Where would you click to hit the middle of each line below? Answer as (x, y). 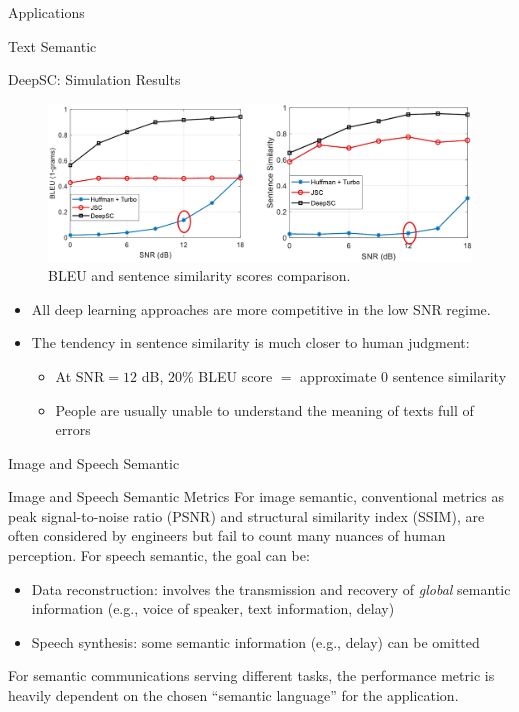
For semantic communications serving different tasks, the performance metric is (251, 675)
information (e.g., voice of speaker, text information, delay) (213, 608)
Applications (46, 12)
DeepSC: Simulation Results (94, 79)
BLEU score (235, 375)
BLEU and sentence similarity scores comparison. (199, 275)
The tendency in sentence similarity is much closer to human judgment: (250, 342)
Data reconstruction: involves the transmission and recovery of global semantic (271, 588)
